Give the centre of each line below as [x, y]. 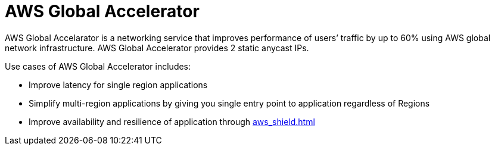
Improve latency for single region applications [118, 85]
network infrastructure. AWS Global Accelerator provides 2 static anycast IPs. [157, 48]
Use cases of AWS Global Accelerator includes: [98, 66]
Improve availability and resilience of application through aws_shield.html [172, 121]
